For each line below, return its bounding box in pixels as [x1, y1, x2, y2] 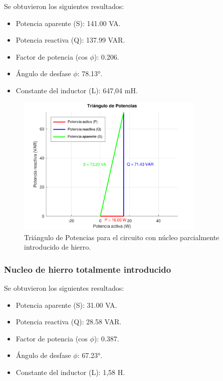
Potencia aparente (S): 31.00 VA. [16, 299, 117, 310]
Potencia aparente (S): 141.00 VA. [16, 18, 121, 28]
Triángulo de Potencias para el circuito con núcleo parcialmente [24, 232, 219, 242]
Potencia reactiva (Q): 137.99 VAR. [16, 35, 125, 45]
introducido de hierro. [24, 242, 91, 252]
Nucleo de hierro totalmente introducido [4, 263, 171, 275]
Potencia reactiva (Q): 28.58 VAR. [16, 316, 122, 327]
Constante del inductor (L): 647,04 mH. [16, 85, 138, 95]
